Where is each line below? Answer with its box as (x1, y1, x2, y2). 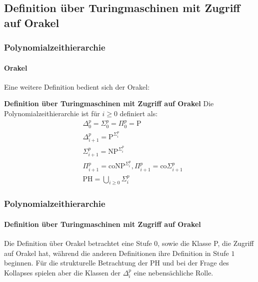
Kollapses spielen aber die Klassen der (4, 267, 121, 277)
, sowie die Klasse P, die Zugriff (157, 238, 254, 248)
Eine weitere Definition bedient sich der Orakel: (4, 81, 150, 92)
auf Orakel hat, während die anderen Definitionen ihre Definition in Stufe (4, 247, 229, 258)
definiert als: (119, 108, 158, 118)
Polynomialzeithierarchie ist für (4, 108, 100, 118)
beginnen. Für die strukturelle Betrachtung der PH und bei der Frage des (4, 257, 229, 268)
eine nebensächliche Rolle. (133, 267, 213, 277)
